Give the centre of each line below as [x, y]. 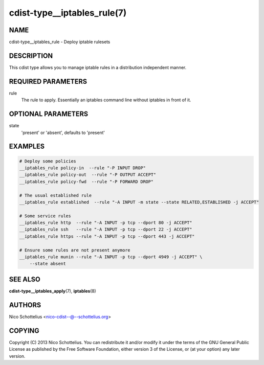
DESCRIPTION [31, 56]
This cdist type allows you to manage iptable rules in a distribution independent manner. [98, 67]
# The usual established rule [55, 195]
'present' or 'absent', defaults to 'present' [63, 133]
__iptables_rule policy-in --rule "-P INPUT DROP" [83, 168]
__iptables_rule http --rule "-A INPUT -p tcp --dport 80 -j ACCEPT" [106, 223]
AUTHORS [25, 305]
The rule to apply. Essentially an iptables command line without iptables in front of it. [106, 100]
